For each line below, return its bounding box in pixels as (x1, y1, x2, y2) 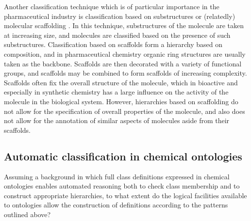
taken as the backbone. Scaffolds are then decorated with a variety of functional (4, 58, 242, 68)
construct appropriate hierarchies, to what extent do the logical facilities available (4, 190, 247, 200)
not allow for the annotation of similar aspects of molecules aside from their (4, 115, 230, 126)
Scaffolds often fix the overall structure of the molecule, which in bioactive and (4, 77, 238, 87)
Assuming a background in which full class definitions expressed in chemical (4, 171, 230, 181)
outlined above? (4, 209, 51, 219)
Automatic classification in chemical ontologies (4, 148, 242, 163)
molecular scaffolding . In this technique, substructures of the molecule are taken (4, 20, 244, 31)
